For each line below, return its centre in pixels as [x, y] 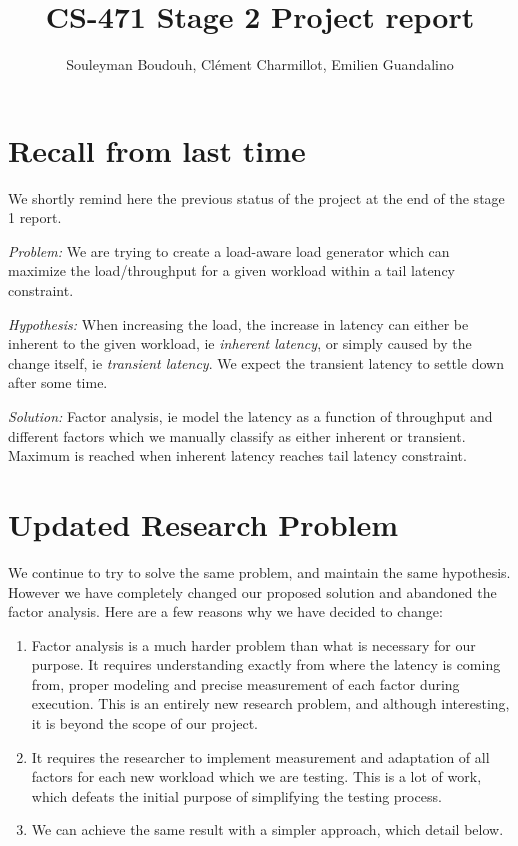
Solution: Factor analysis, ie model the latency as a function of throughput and [250, 416]
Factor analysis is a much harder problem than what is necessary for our [253, 644]
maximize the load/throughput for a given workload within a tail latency [231, 270]
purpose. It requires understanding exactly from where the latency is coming [266, 664]
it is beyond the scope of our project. [144, 723]
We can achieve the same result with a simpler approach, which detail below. [267, 829]
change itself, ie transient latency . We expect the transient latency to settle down [256, 362]
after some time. [58, 382]
